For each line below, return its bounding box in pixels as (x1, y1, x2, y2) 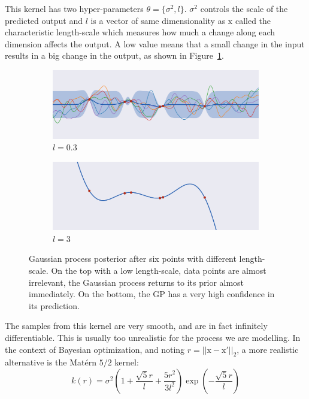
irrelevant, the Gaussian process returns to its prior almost (29, 276, 244, 288)
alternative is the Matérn (5, 356, 96, 368)
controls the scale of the (200, 2, 288, 14)
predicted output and (5, 14, 83, 26)
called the (235, 14, 271, 26)
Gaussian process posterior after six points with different (29, 252, 237, 265)
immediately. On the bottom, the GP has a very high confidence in (29, 288, 275, 300)
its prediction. (29, 299, 80, 312)
